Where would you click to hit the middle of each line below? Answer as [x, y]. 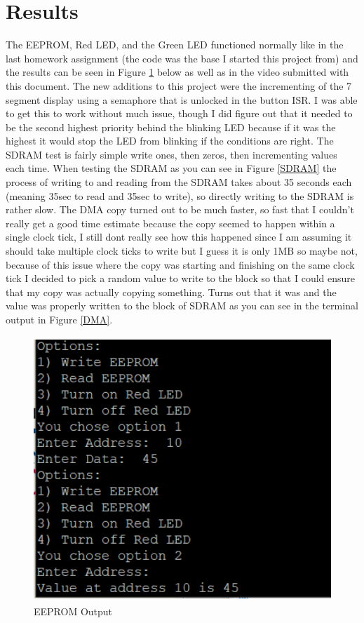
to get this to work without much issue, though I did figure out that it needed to [179, 113]
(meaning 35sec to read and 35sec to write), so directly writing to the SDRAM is [180, 195]
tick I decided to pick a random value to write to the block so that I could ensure [181, 278]
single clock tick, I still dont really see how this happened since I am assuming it [179, 237]
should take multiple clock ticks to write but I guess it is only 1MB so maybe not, [182, 251]
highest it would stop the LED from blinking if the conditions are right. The [170, 141]
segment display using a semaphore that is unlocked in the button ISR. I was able [182, 99]
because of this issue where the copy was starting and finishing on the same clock [180, 264]
